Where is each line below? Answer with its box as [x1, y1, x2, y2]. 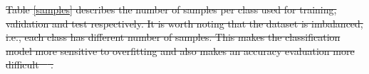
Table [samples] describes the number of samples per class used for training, [6, 2, 337, 16]
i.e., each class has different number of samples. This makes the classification [6, 30, 341, 44]
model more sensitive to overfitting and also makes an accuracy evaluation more [6, 43, 355, 58]
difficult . [6, 57, 53, 72]
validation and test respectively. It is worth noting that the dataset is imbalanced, [6, 16, 363, 30]
